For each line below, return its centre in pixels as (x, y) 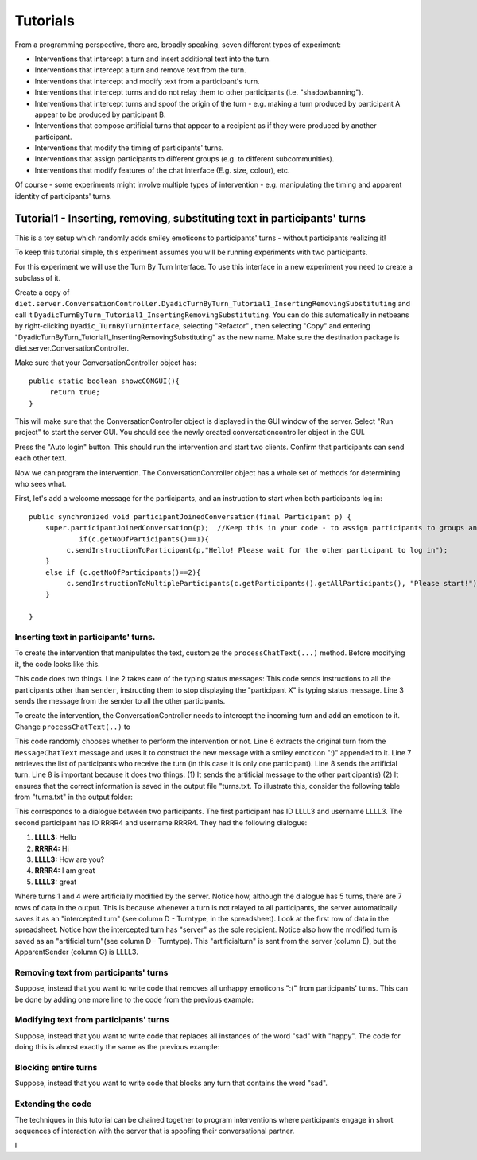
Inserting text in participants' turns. (85, 638)
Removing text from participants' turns (91, 972)
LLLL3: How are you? (70, 859)
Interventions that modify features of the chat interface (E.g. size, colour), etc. (162, 170)
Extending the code (53, 1104)
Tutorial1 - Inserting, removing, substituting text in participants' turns (190, 219)
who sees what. (41, 483)
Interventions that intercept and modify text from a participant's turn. (147, 81)
